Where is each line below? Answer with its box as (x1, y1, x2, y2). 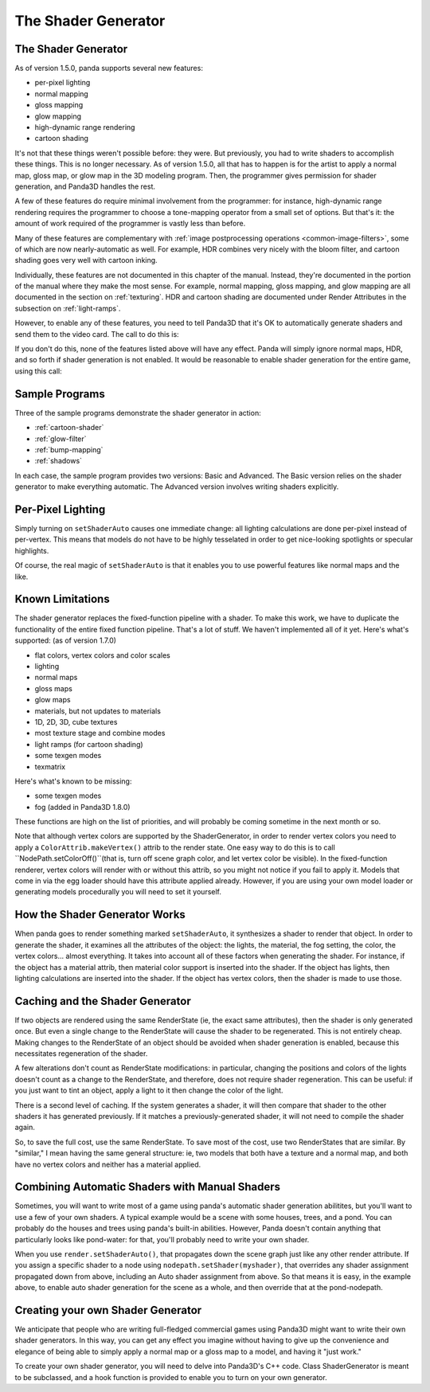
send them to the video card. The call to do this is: (14, 329, 179, 338)
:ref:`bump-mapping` (34, 444, 104, 454)
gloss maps (34, 683, 73, 693)
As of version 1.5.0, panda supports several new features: (14, 64, 203, 73)
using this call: (14, 366, 63, 376)
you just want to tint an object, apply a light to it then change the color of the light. (14, 1085, 283, 1095)
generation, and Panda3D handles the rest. (14, 182, 155, 191)
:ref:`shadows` (34, 456, 83, 466)
